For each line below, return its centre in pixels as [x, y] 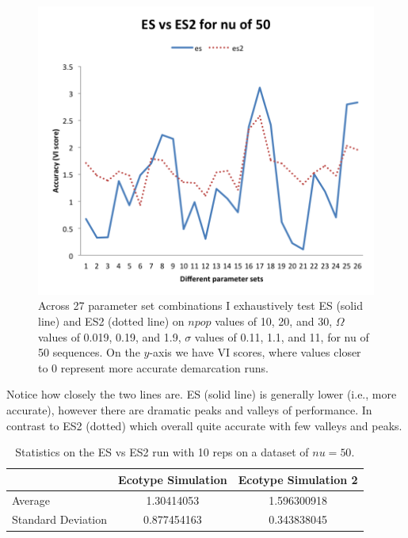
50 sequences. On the [89, 352]
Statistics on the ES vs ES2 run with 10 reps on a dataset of [162, 452]
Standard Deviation [60, 519]
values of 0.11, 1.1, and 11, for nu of [282, 336]
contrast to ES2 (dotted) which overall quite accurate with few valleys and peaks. [204, 425]
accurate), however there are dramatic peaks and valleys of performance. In [189, 410]
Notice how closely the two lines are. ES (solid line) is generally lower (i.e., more [202, 394]
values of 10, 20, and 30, [274, 321]
